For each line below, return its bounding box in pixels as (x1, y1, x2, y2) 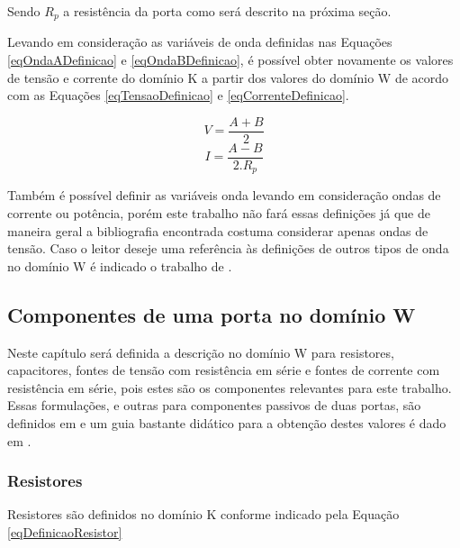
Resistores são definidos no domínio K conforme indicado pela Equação (7, 505, 400, 524)
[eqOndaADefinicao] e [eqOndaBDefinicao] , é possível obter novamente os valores (7, 50, 454, 69)
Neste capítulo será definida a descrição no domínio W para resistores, (7, 342, 394, 361)
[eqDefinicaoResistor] (7, 522, 122, 541)
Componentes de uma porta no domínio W (7, 300, 416, 328)
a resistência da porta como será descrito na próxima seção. (63, 2, 392, 20)
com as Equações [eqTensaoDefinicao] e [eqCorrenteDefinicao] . (7, 86, 349, 105)
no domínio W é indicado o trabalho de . (7, 256, 232, 275)
